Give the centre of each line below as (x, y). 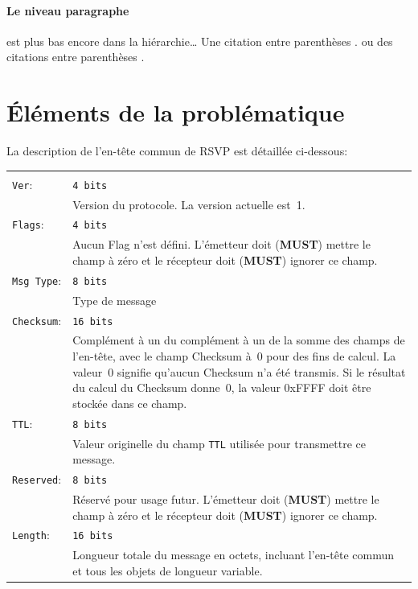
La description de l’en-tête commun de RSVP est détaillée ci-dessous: (177, 151)
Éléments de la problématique (176, 112)
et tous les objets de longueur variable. (168, 570)
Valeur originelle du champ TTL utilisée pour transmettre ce (219, 443)
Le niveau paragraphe (68, 10)
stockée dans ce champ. (130, 403)
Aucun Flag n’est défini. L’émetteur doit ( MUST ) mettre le (221, 244)
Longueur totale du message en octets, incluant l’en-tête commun (233, 555)
